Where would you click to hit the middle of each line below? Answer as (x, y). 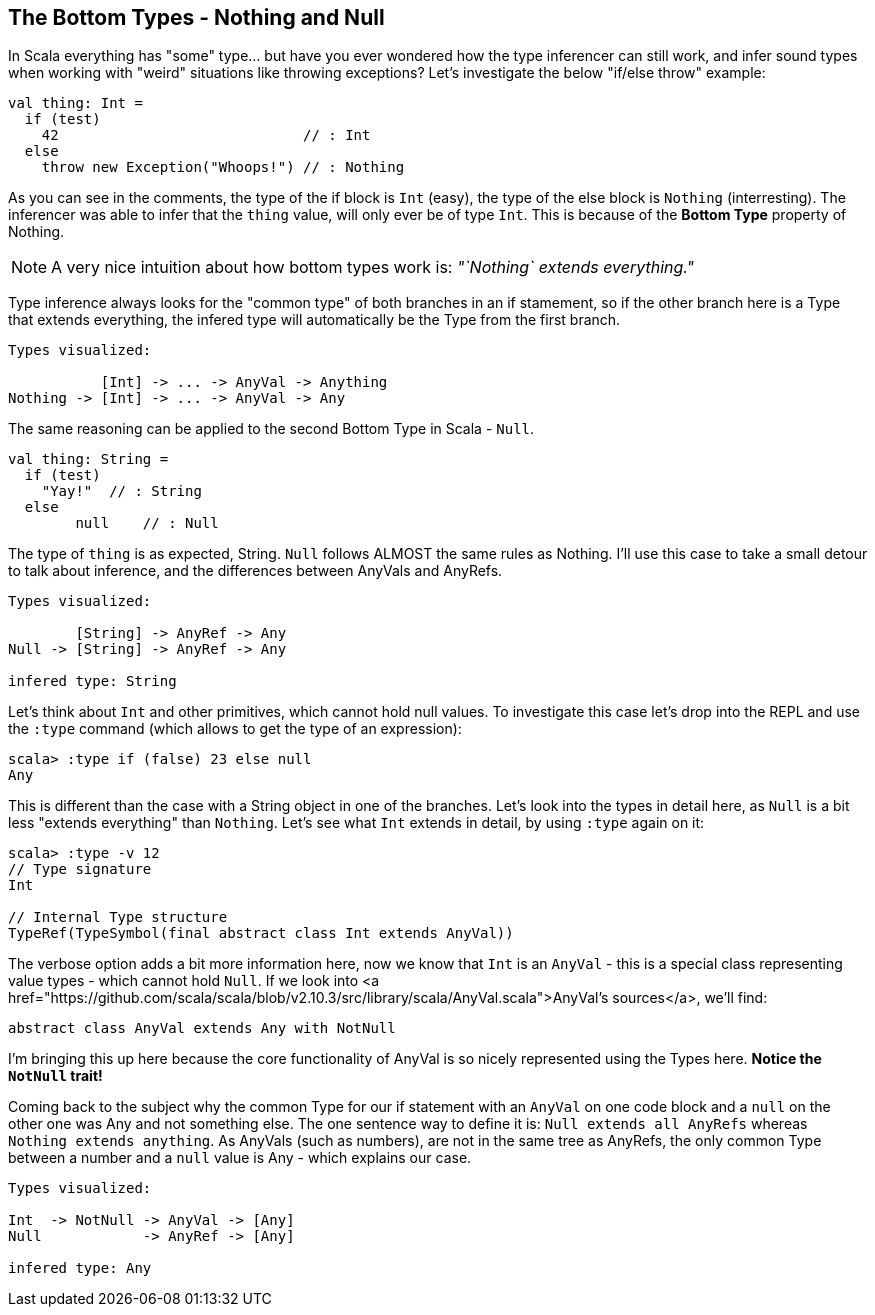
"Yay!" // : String (121, 491)
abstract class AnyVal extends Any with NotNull (202, 1028)
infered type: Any (80, 1268)
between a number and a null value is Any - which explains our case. (240, 1158)
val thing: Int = (75, 103)
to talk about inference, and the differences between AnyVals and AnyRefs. (255, 571)
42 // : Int (206, 135)
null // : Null (147, 523)
